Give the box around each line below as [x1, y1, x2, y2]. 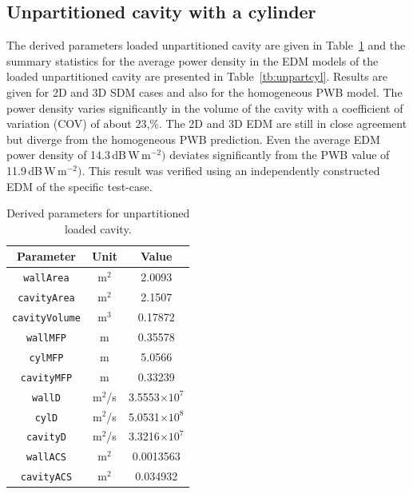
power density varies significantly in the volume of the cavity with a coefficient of [6, 99, 403, 116]
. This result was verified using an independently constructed [81, 161, 380, 178]
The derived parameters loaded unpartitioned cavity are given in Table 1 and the [6, 37, 406, 54]
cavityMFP [20, 372, 73, 384]
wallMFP [26, 332, 67, 344]
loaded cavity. [64, 220, 132, 237]
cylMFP [29, 352, 64, 364]
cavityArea [18, 293, 75, 305]
